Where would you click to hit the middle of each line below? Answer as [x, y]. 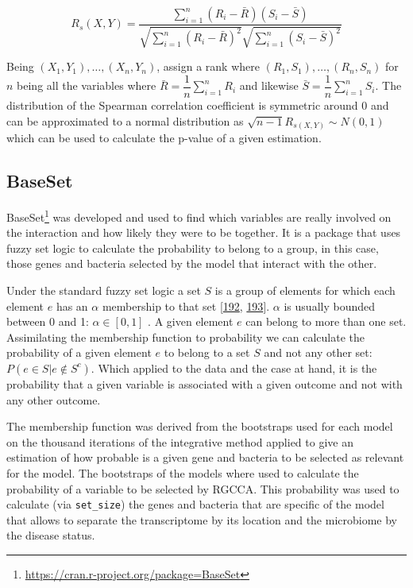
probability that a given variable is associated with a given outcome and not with [205, 383]
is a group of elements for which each [305, 290]
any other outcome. [54, 399]
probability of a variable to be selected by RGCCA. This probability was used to [203, 488]
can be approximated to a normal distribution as [125, 120]
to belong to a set [207, 352]
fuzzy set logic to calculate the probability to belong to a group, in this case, [193, 248]
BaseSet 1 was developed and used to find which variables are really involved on [199, 215]
